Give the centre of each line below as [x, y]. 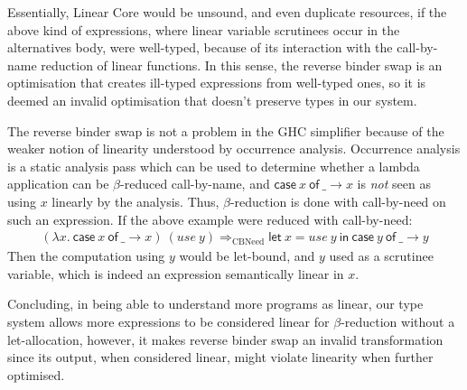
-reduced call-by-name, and [195, 184]
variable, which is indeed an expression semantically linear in [176, 273]
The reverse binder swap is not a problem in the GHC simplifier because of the [226, 130]
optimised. [36, 374]
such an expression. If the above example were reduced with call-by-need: [210, 219]
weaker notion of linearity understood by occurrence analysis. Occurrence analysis [234, 149]
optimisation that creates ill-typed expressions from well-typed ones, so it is [217, 83]
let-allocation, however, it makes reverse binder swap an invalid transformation [225, 339]
